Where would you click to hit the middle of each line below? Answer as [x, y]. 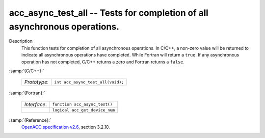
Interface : [36, 104]
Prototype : [37, 82]
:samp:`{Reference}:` [30, 120]
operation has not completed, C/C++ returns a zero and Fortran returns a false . [103, 62]
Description [21, 41]
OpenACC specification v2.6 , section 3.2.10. [66, 127]
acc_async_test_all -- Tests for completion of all [109, 13]
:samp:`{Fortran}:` [27, 93]
